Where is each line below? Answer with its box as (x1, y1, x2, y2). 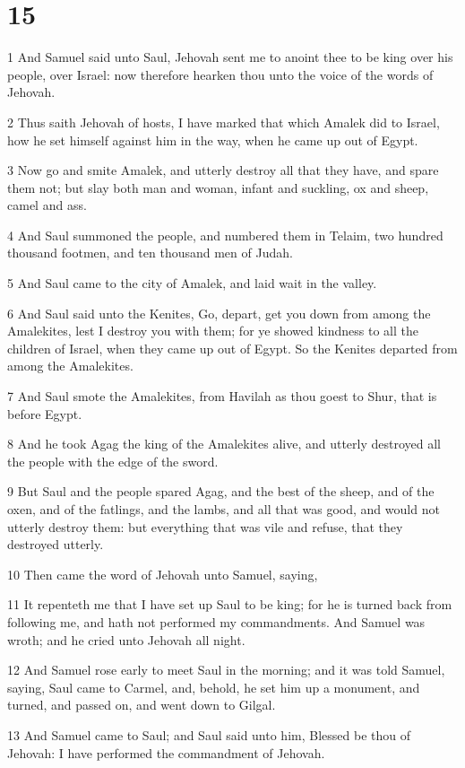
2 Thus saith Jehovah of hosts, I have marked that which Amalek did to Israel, (7, 112, 440, 131)
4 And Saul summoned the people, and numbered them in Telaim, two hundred (7, 225, 443, 244)
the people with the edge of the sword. (7, 451, 219, 470)
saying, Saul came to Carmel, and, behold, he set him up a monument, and (7, 677, 420, 696)
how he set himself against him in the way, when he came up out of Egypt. (7, 130, 418, 149)
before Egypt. (7, 404, 82, 423)
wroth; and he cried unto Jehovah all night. (7, 630, 245, 649)
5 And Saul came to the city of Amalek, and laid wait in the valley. (7, 274, 377, 292)
